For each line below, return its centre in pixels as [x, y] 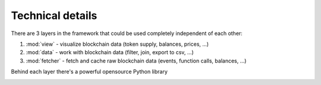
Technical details [54, 15]
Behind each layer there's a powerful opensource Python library [89, 72]
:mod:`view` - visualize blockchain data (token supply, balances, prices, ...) [117, 44]
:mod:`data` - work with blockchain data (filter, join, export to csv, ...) [110, 52]
